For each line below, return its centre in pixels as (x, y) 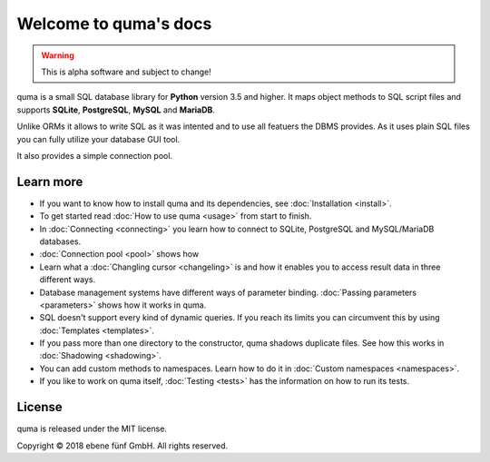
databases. (60, 241)
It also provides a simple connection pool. (94, 155)
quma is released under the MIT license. (92, 429)
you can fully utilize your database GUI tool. (98, 139)
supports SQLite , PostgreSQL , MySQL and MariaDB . (116, 110)
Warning (58, 55)
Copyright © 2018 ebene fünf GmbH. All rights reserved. (122, 446)
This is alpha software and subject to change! (127, 72)
